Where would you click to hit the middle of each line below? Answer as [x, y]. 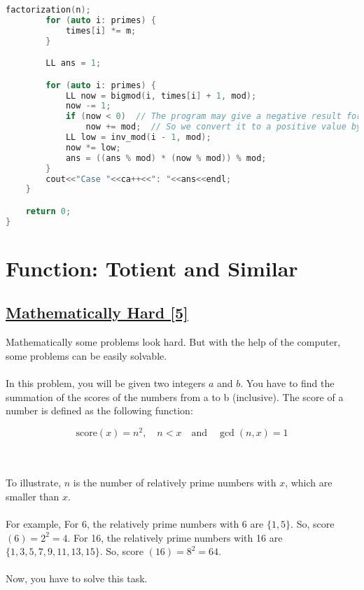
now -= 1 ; [88, 106]
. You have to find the [287, 383]
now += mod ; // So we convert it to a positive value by [224, 127]
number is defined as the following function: [99, 410]
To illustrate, [34, 483]
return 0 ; [48, 211]
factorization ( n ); [48, 10]
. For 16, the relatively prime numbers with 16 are [175, 537]
